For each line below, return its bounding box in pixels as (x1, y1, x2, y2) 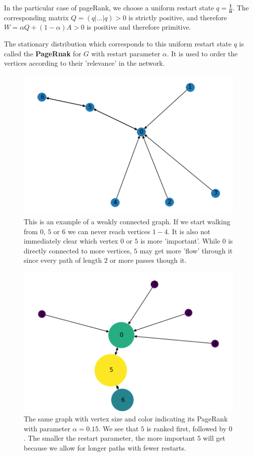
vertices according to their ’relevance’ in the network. (4, 58, 165, 68)
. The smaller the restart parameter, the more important (24, 433, 195, 443)
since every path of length (24, 255, 102, 265)
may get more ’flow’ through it (139, 245, 233, 255)
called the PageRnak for (4, 48, 82, 58)
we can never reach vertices (68, 226, 150, 236)
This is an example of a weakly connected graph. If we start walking (24, 216, 230, 227)
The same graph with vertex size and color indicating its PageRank (24, 414, 228, 424)
